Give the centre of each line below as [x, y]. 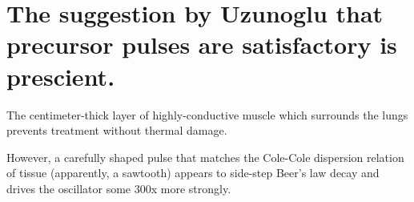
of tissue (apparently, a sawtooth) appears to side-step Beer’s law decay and [193, 173]
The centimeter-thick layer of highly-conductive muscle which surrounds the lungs [207, 114]
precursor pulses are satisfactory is [202, 44]
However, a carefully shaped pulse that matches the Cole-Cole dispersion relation [205, 157]
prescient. [61, 76]
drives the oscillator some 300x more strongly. [119, 188]
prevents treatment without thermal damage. [117, 130]
